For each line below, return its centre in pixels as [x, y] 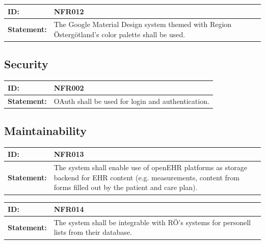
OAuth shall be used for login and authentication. [131, 101]
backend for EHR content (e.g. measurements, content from [147, 177]
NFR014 [69, 209]
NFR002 [69, 87]
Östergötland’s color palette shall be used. [120, 34]
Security [26, 64]
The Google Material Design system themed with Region [143, 24]
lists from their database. [93, 232]
